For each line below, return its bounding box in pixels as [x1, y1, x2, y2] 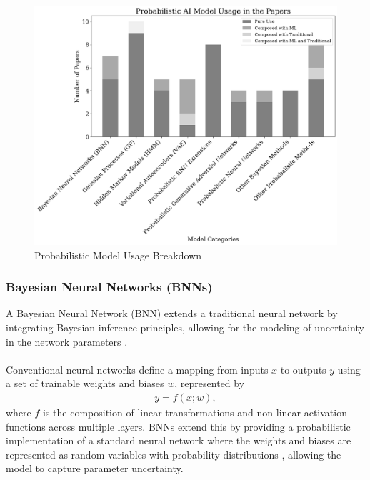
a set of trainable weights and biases [6, 376, 164, 391]
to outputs [280, 361, 326, 376]
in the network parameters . [6, 334, 128, 349]
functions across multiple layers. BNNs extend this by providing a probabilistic [6, 419, 351, 434]
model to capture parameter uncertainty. [6, 461, 184, 476]
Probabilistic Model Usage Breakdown [34, 247, 201, 262]
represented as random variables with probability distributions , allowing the [6, 446, 341, 461]
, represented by [174, 376, 245, 391]
